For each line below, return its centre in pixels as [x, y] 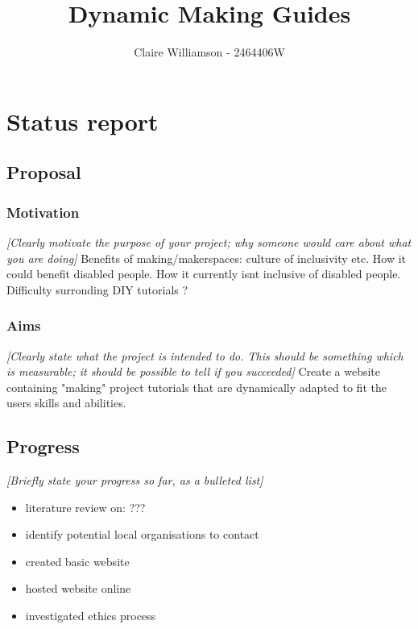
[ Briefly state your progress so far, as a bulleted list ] [135, 480]
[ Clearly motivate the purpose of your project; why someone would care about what [209, 242]
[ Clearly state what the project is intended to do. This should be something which [205, 355]
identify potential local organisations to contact [142, 534]
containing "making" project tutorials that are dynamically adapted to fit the [197, 387]
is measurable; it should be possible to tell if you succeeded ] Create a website [193, 371]
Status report [83, 121]
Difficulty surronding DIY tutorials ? [97, 289]
